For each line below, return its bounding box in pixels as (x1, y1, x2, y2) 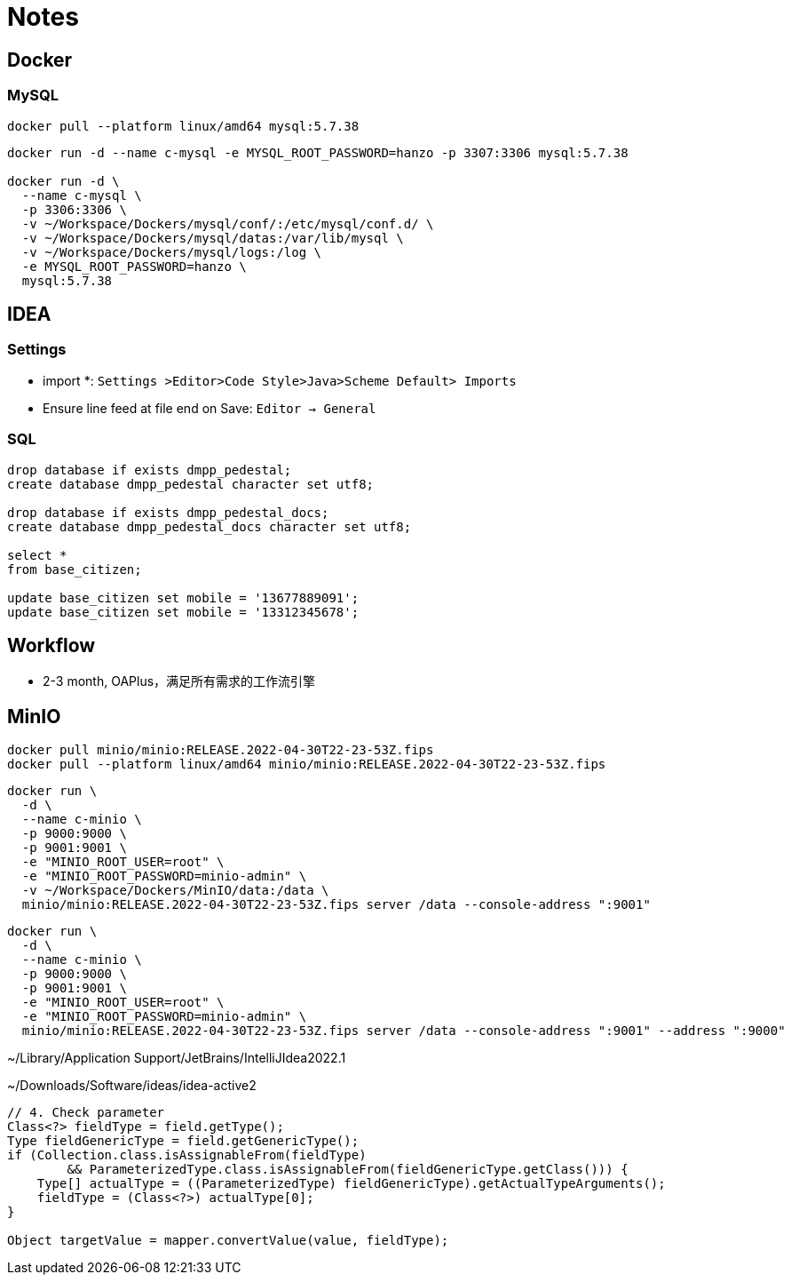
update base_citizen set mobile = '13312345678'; (7, 604, 360, 619)
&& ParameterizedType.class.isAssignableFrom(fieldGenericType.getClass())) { (67, 1162, 629, 1177)
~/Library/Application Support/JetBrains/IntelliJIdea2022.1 (7, 1050, 346, 1066)
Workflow (7, 633, 96, 657)
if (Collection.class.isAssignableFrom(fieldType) (7, 1148, 367, 1163)
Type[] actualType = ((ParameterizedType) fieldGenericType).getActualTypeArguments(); (36, 1176, 666, 1191)
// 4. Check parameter (7, 1105, 165, 1120)
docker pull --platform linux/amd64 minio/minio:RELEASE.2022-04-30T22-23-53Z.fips (7, 757, 606, 772)
